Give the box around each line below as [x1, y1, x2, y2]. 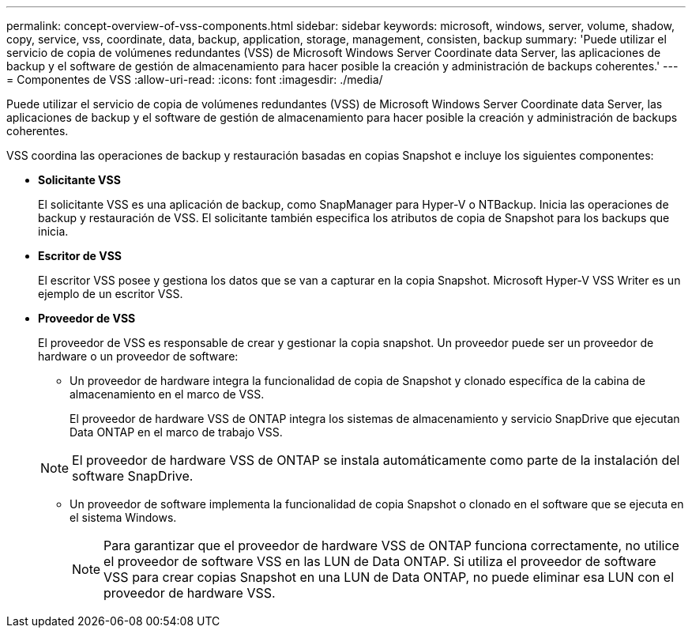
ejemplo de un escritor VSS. [38, 287, 183, 300]
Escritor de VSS [38, 249, 122, 262]
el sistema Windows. [70, 511, 177, 524]
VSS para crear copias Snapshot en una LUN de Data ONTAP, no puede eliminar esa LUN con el [103, 569, 675, 585]
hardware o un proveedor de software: [38, 349, 239, 363]
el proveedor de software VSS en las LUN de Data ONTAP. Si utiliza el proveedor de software [103, 553, 656, 569]
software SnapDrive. [72, 468, 194, 484]
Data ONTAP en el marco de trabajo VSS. [70, 425, 283, 439]
